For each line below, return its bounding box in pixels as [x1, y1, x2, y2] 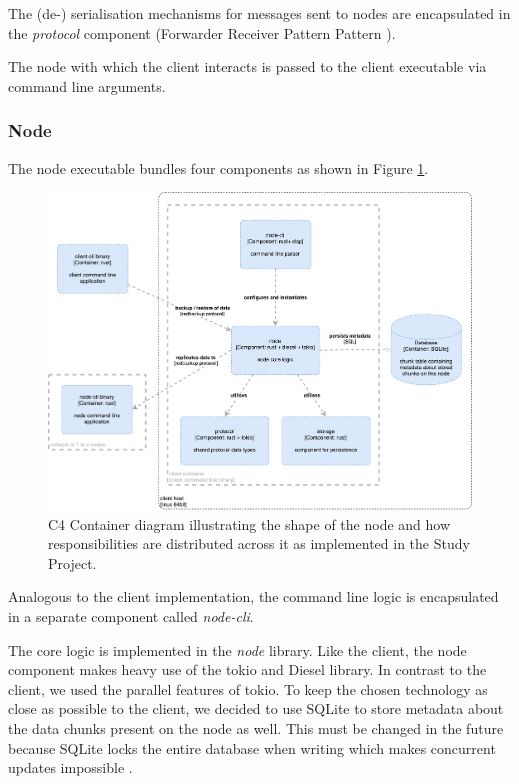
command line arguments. [8, 75, 166, 96]
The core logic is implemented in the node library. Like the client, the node [8, 639, 467, 660]
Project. [48, 552, 97, 573]
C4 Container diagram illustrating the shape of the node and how [48, 513, 451, 534]
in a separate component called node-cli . [8, 606, 254, 627]
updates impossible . [8, 757, 133, 778]
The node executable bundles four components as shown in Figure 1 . [8, 157, 429, 178]
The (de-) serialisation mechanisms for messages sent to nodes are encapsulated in [8, 3, 511, 23]
